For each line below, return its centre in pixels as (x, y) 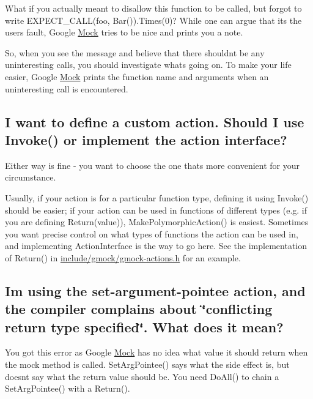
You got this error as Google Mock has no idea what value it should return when (156, 352)
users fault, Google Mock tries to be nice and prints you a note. (124, 32)
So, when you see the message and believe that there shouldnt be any (135, 52)
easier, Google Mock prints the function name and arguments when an (137, 76)
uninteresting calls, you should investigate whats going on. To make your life (148, 65)
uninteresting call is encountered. (67, 88)
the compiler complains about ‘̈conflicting (139, 309)
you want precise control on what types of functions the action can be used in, (152, 233)
